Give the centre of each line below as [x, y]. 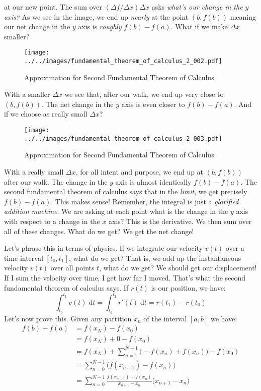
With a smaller [27, 94]
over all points [72, 268]
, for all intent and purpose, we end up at [140, 171]
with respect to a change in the [52, 221]
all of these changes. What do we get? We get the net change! [99, 231]
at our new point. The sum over [53, 7]
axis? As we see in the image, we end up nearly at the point [96, 16]
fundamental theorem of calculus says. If [66, 287]
